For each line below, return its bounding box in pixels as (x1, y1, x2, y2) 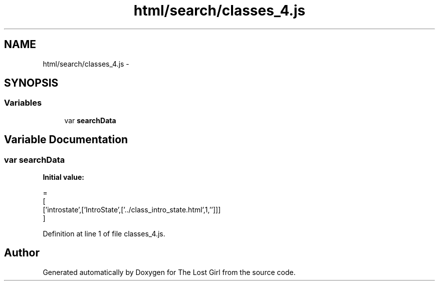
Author (4, 246, 40, 259)
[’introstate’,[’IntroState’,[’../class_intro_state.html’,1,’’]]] (43, 205, 221, 214)
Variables (4, 98, 42, 108)
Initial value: (43, 173, 84, 182)
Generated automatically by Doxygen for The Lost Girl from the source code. (43, 267, 296, 276)
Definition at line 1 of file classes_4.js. (43, 229, 165, 238)
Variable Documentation (4, 133, 128, 146)
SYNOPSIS (4, 77, 59, 90)
